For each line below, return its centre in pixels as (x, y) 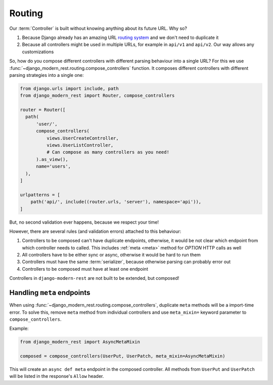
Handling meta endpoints (50, 293)
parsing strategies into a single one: (47, 75)
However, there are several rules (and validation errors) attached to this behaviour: (95, 231)
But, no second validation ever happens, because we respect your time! (84, 222)
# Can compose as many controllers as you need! (108, 152)
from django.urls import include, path (69, 88)
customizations (38, 52)
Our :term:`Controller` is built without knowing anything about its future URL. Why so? (98, 28)
